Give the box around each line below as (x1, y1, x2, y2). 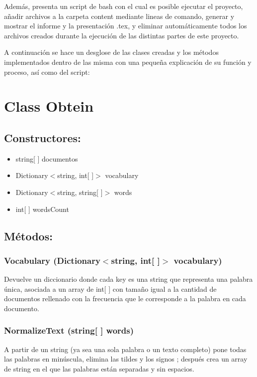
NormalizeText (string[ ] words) (4, 324, 134, 337)
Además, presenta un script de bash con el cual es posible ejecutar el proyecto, (4, 1, 243, 11)
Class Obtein (4, 96, 94, 116)
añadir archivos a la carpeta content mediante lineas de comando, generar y (4, 10, 235, 21)
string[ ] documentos (15, 153, 78, 164)
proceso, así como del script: (4, 66, 90, 77)
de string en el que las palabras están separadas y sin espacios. (4, 363, 194, 374)
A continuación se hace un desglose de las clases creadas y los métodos (4, 47, 219, 57)
